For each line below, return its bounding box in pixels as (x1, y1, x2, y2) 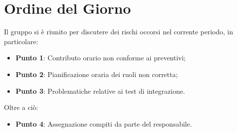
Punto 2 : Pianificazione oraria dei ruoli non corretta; (15, 69, 178, 79)
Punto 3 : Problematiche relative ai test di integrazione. (15, 85, 185, 96)
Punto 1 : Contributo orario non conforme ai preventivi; (15, 53, 186, 63)
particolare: (4, 36, 38, 46)
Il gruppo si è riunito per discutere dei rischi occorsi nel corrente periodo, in (4, 26, 234, 37)
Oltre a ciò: (4, 102, 38, 112)
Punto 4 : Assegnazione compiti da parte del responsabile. (15, 118, 192, 129)
